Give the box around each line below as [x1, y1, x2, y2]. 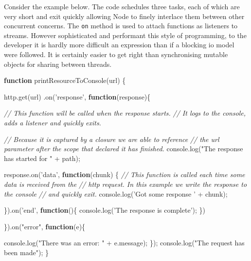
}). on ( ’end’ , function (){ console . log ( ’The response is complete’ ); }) [4, 205, 205, 215]
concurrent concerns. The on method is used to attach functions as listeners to [4, 20, 238, 31]
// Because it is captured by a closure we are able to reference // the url [4, 134, 219, 144]
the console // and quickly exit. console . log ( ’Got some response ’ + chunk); [4, 188, 228, 199]
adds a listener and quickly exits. [4, 118, 101, 127]
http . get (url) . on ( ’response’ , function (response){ [4, 91, 151, 101]
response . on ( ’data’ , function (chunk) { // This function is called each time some [4, 169, 245, 180]
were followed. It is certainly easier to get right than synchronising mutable [4, 49, 228, 60]
